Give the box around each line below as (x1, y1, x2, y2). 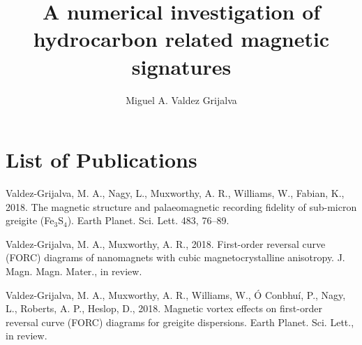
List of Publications (6, 145, 197, 174)
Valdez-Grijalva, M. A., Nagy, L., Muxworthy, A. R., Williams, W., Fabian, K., (6, 186, 345, 200)
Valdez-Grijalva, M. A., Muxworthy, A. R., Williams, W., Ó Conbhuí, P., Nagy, (6, 287, 346, 302)
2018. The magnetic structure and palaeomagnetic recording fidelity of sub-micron (6, 199, 357, 214)
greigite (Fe (6, 213, 54, 228)
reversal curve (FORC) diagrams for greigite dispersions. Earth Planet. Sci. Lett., (6, 314, 354, 329)
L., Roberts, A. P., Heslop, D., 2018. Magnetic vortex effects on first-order (6, 301, 322, 316)
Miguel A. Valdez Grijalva (126, 92, 237, 107)
